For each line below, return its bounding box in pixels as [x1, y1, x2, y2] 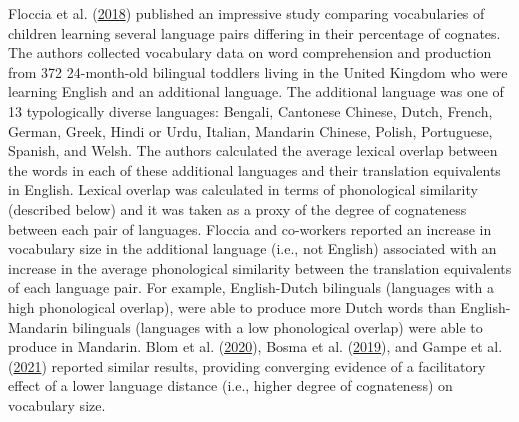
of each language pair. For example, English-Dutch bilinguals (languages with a [8, 277, 494, 298]
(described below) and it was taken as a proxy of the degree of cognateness [8, 198, 467, 219]
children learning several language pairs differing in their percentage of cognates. [8, 22, 501, 43]
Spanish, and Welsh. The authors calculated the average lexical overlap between [8, 140, 498, 161]
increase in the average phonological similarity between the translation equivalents [8, 257, 512, 278]
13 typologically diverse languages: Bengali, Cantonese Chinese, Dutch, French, [8, 100, 493, 121]
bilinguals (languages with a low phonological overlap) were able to [72, 316, 483, 337]
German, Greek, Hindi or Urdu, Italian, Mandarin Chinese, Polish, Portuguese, [8, 120, 493, 141]
